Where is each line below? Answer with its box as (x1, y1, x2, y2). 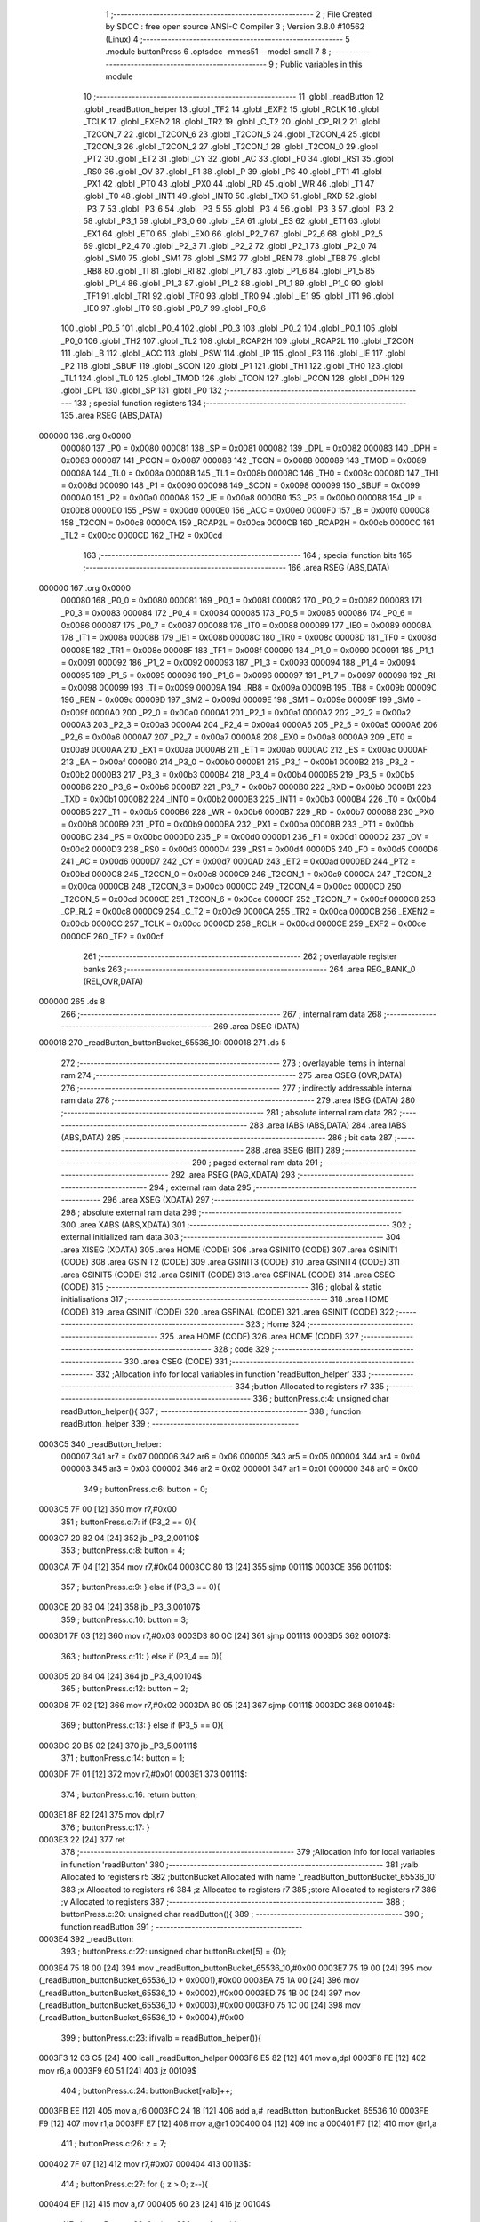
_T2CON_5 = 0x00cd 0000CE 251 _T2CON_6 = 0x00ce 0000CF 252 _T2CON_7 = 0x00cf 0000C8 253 (60, 893, 436, 904)
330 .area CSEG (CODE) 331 (124, 1356, 228, 1367)
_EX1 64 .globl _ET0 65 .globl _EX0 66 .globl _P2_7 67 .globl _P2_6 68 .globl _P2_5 (83, 228, 384, 239)
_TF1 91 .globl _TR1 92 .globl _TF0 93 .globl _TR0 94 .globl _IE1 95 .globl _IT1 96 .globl (83, 290, 395, 301)
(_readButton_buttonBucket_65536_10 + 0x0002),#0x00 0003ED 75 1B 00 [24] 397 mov (38, 1987, 361, 1998)
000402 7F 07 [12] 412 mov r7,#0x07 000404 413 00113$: (38, 2158, 252, 2169)
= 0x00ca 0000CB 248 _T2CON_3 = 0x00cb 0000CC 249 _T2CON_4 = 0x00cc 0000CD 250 (60, 881, 402, 892)
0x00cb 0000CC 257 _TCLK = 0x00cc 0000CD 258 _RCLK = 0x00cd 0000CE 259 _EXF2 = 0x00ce (60, 918, 427, 929)
